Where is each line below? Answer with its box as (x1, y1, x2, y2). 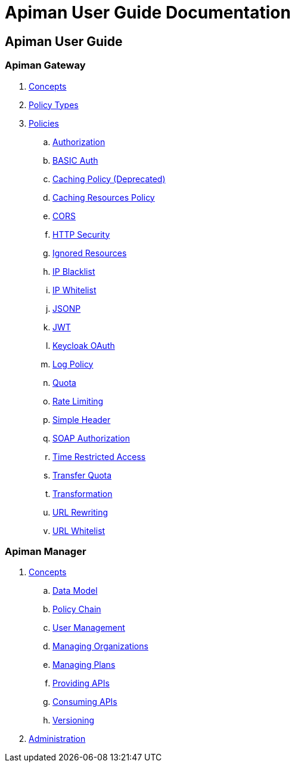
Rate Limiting (52, 395, 104, 406)
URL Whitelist (52, 525, 105, 536)
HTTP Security (52, 229, 110, 240)
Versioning (52, 715, 95, 726)
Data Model (52, 585, 98, 596)
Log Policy (52, 358, 94, 369)
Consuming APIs (52, 697, 117, 707)
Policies (29, 118, 59, 128)
